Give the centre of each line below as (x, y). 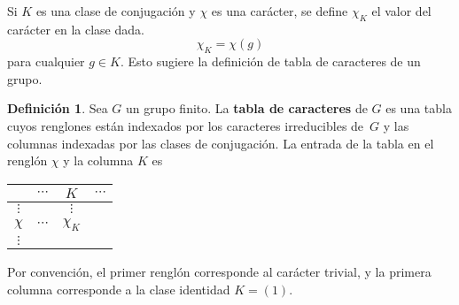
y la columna (98, 160)
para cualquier (46, 61)
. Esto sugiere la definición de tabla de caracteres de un (270, 61)
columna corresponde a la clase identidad (119, 289)
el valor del (401, 11)
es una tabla (419, 108)
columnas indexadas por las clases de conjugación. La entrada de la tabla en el (221, 143)
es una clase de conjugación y (116, 11)
